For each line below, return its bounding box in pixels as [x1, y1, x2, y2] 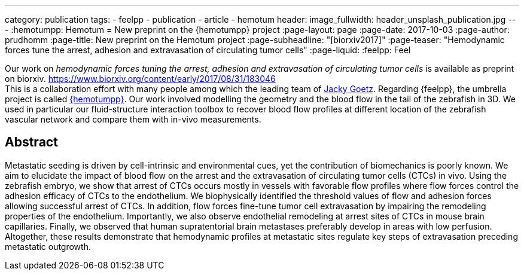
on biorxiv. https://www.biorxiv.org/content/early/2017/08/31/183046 [5, 74, 276, 84]
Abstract [5, 135, 58, 150]
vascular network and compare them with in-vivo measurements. [5, 114, 261, 124]
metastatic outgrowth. [5, 241, 91, 252]
